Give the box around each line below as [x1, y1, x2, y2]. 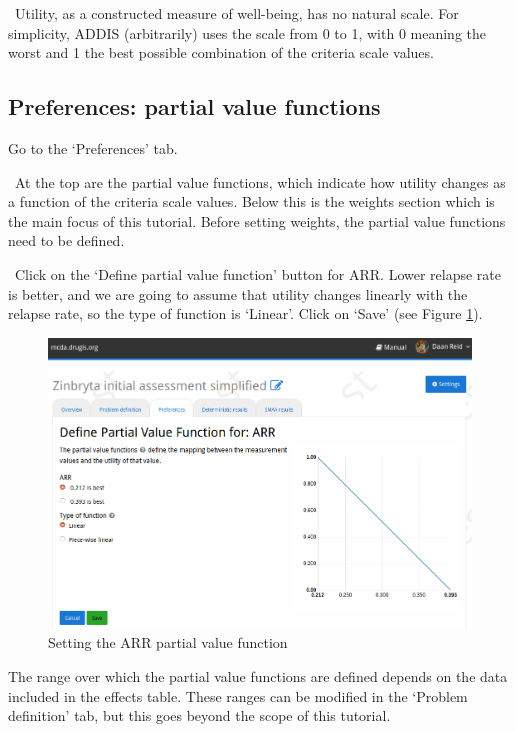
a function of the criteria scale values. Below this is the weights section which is [8, 191, 495, 212]
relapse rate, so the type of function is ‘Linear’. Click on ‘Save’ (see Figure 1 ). [8, 303, 483, 324]
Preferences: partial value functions [8, 91, 381, 122]
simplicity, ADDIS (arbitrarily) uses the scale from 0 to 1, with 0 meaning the [8, 22, 487, 43]
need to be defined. [8, 230, 125, 251]
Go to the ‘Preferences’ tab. [8, 137, 178, 158]
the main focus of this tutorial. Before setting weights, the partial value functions [8, 210, 506, 231]
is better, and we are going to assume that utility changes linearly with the [8, 283, 468, 304]
